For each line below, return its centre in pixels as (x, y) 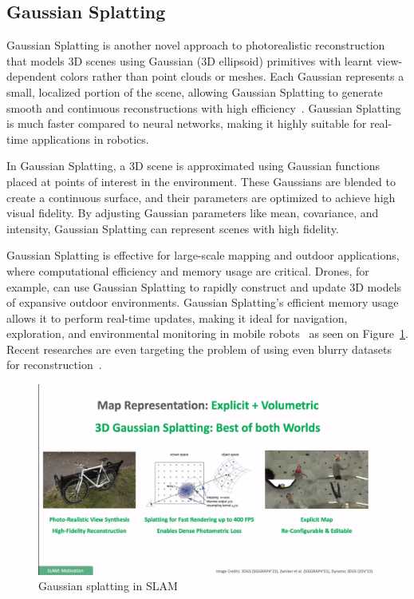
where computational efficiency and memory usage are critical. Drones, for (188, 270)
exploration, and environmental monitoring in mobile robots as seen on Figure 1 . (207, 333)
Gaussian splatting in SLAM (108, 586)
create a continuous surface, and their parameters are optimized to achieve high (201, 197)
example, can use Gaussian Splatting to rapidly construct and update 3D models (204, 286)
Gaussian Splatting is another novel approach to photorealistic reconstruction (196, 45)
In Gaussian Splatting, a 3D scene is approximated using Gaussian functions (193, 166)
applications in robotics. (90, 139)
